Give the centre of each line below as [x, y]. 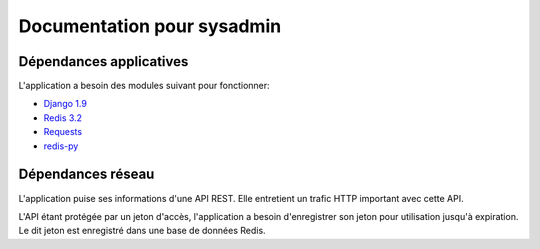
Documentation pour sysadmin [150, 26]
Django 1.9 [65, 104]
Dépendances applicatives [103, 61]
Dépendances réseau [86, 174]
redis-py [61, 146]
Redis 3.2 [63, 117]
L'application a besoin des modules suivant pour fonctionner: [144, 86]
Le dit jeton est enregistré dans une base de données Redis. [142, 231]
